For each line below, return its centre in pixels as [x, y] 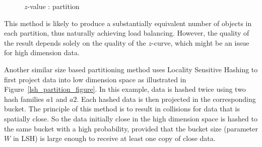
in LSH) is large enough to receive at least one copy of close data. [114, 138]
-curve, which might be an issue [201, 42]
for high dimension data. [42, 52]
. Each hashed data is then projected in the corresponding [166, 99]
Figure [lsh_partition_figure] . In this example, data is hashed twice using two [125, 89]
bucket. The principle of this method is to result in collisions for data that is [122, 109]
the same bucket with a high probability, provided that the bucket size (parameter [131, 128]
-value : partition [53, 6]
